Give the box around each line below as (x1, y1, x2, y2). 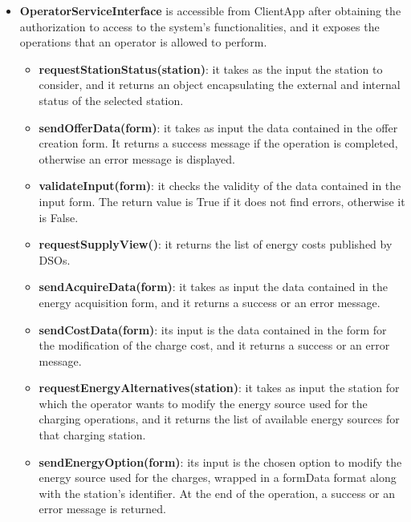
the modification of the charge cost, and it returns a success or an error (39, 337, 390, 354)
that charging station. (39, 427, 146, 443)
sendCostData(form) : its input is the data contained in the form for (39, 321, 387, 338)
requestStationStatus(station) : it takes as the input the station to (39, 60, 383, 77)
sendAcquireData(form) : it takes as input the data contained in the (39, 278, 388, 295)
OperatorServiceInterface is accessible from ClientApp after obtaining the (19, 2, 401, 18)
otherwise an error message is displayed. (39, 150, 235, 167)
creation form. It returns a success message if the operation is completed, (39, 135, 398, 152)
